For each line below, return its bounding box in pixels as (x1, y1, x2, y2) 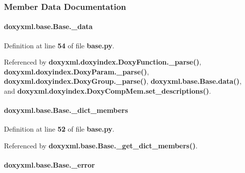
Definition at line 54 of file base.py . (4, 40, 114, 50)
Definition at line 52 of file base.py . (4, 124, 114, 134)
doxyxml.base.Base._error (4, 160, 95, 170)
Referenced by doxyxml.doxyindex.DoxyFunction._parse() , (4, 57, 202, 67)
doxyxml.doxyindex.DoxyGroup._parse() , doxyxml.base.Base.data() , (4, 76, 242, 86)
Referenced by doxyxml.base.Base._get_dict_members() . (4, 140, 198, 150)
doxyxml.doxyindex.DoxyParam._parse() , (4, 66, 149, 76)
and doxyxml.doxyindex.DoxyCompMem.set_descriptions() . (4, 86, 211, 96)
